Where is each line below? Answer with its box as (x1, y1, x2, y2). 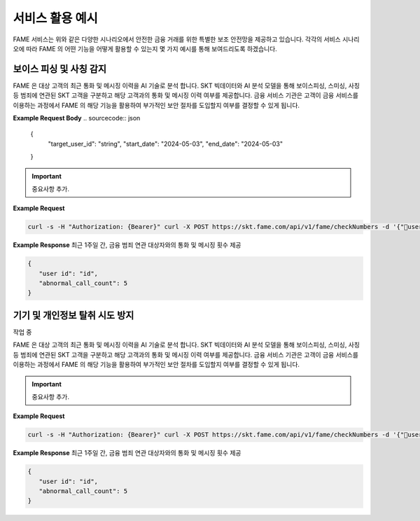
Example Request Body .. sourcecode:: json (13, 114, 141, 123)
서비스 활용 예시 (13, 11, 98, 26)
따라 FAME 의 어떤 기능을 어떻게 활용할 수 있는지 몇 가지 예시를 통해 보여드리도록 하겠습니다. (25, 44, 278, 53)
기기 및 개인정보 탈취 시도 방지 (13, 309, 134, 321)
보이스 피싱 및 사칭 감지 (13, 63, 107, 75)
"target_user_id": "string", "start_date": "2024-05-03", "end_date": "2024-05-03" (48, 139, 283, 148)
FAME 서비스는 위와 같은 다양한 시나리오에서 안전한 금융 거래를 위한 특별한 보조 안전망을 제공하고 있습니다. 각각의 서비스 (13, 35, 341, 43)
